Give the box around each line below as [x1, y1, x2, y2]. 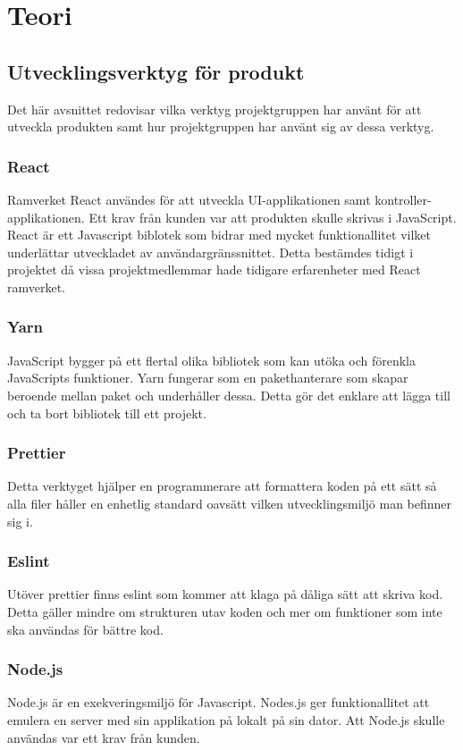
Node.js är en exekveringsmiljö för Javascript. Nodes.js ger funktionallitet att [7, 693, 430, 712]
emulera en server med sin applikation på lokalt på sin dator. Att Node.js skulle [7, 710, 445, 729]
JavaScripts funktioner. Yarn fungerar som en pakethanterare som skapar [7, 368, 408, 387]
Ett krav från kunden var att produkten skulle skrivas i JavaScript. [88, 207, 457, 226]
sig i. [7, 511, 33, 530]
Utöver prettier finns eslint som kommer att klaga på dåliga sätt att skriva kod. [7, 585, 443, 603]
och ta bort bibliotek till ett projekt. [7, 403, 206, 422]
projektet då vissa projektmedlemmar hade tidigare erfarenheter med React [7, 260, 421, 279]
